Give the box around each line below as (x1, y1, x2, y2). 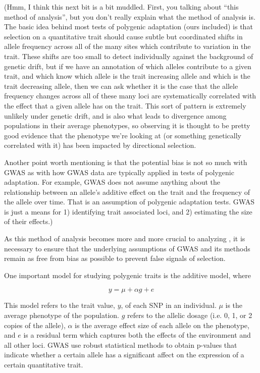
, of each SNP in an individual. (121, 300, 217, 310)
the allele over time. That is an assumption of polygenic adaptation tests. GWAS (4, 196, 254, 207)
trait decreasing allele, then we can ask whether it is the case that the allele (4, 80, 238, 91)
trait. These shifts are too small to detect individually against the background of (4, 50, 253, 61)
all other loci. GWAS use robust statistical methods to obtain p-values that (4, 339, 237, 350)
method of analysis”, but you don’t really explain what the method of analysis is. (4, 11, 255, 22)
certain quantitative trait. (4, 359, 83, 369)
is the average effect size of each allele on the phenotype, (75, 319, 249, 330)
